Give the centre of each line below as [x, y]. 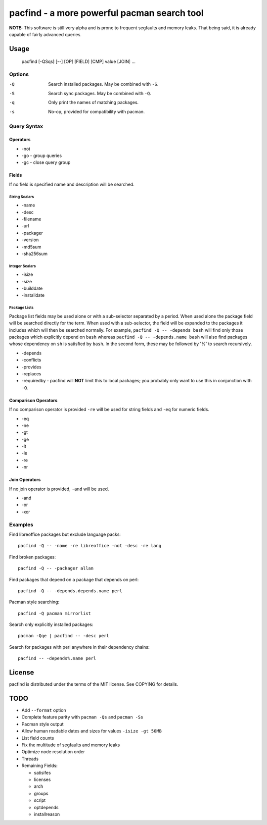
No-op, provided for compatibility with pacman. [97, 111]
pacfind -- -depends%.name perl [57, 658]
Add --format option [44, 710]
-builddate [32, 288]
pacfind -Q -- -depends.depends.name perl [70, 591]
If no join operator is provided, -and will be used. [59, 489]
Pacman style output [43, 724]
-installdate [33, 295]
